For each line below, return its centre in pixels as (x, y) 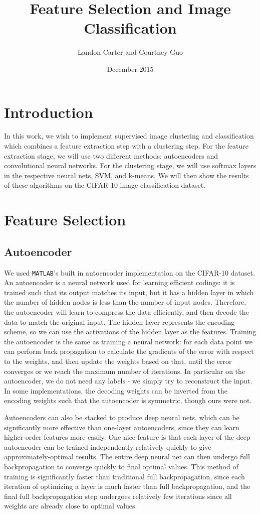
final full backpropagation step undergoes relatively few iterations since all (118, 496)
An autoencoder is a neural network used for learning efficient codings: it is (119, 282)
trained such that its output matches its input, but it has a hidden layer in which (129, 292)
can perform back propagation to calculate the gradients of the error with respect (129, 351)
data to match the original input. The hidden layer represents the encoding (119, 322)
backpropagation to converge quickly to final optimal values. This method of (121, 466)
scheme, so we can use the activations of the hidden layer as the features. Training (130, 332)
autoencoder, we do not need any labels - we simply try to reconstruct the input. (128, 381)
